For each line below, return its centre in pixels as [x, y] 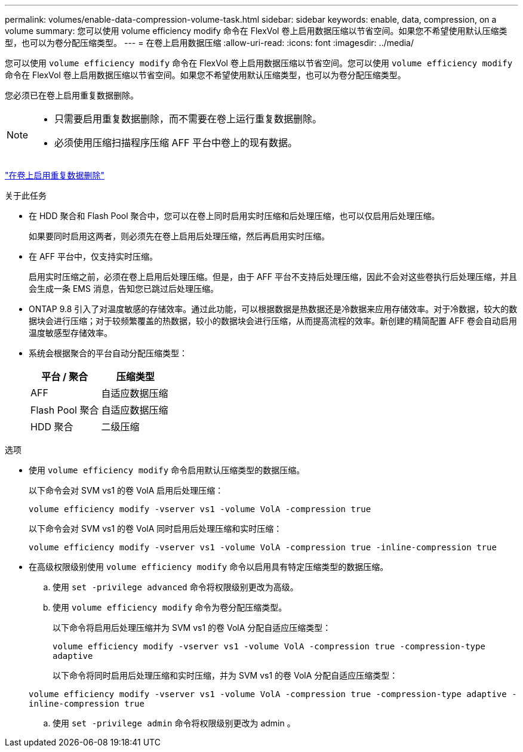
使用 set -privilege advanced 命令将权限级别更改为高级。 [176, 587]
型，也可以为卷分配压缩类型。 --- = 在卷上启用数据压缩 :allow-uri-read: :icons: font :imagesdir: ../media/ [210, 43]
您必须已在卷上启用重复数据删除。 [72, 95]
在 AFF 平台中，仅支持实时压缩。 [93, 256]
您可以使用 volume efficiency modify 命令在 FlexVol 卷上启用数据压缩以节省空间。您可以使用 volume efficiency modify [259, 63]
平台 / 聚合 [65, 377]
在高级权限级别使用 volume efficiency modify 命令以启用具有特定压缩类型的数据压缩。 [209, 567]
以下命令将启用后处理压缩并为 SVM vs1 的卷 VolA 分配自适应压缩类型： [192, 628]
